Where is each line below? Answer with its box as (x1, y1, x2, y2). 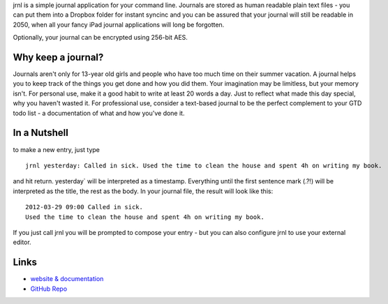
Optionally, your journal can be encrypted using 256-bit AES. (13, 33, 188, 42)
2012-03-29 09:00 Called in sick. (25, 203, 143, 211)
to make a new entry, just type (13, 145, 100, 153)
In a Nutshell (13, 127, 69, 139)
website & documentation (30, 275, 104, 283)
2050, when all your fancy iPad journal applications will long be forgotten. (13, 20, 225, 29)
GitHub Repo (30, 284, 68, 293)
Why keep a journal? (13, 51, 104, 63)
